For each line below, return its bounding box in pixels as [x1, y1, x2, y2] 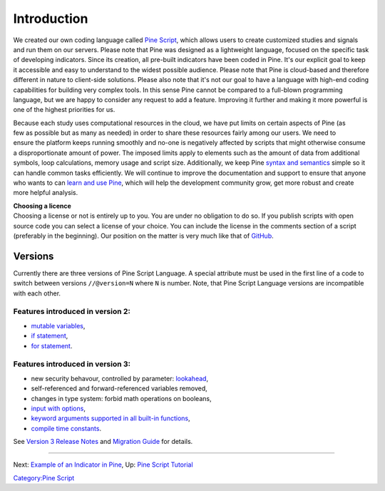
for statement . [31, 341, 73, 350]
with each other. [13, 289, 61, 298]
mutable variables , [31, 321, 86, 330]
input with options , [31, 404, 86, 412]
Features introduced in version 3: [13, 359, 131, 369]
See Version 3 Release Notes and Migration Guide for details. [13, 437, 193, 446]
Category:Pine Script [13, 473, 75, 482]
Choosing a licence [13, 201, 71, 210]
